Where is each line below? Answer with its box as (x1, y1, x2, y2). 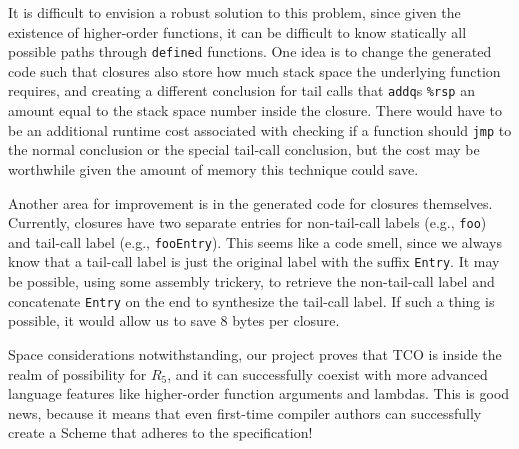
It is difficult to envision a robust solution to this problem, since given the (8, 2, 461, 22)
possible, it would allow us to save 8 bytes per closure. (8, 310, 340, 331)
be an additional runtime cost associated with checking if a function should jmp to (8, 119, 512, 140)
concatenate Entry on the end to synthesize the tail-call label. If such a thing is (8, 290, 495, 311)
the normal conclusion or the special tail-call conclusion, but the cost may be (8, 139, 480, 160)
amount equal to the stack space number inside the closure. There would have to (8, 100, 502, 121)
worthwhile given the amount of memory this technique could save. (8, 158, 419, 179)
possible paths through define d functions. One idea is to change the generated (8, 41, 492, 62)
